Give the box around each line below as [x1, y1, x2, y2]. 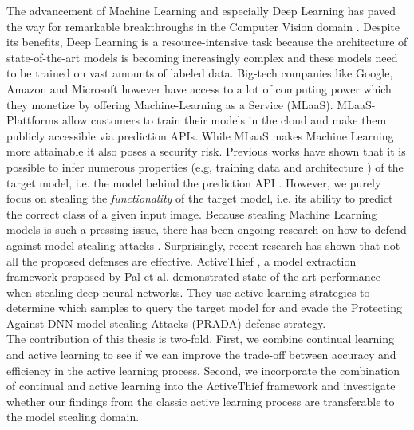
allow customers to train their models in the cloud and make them [61, 112, 387, 128]
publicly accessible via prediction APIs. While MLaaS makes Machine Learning [6, 127, 394, 144]
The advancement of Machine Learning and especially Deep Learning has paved [6, 2, 396, 18]
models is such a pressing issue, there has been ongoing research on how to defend [6, 221, 407, 238]
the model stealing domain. [6, 408, 140, 425]
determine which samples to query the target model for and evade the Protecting [6, 299, 402, 316]
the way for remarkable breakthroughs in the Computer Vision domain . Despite [6, 18, 400, 34]
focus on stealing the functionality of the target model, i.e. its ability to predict [6, 190, 393, 207]
